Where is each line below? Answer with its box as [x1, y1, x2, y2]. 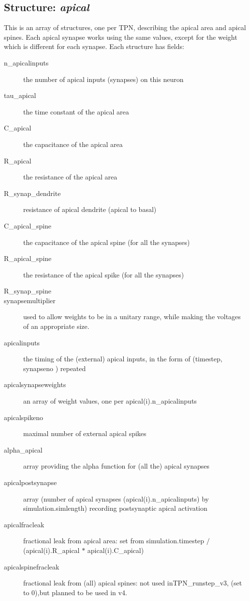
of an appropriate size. [23, 321, 89, 331]
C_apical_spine [4, 220, 52, 230]
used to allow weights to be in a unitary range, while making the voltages [23, 311, 241, 322]
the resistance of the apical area [23, 172, 118, 182]
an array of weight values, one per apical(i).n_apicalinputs [23, 396, 197, 406]
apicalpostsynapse [4, 477, 57, 487]
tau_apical [4, 90, 36, 100]
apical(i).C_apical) [87, 545, 144, 555]
